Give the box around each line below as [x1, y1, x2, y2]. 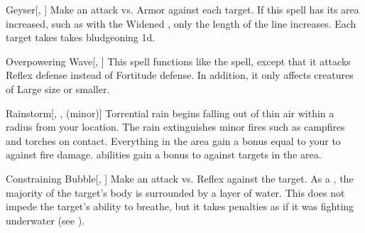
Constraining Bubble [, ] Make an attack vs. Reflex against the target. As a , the [6, 170, 354, 185]
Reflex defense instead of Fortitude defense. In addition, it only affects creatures [6, 67, 354, 82]
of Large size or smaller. [6, 81, 110, 96]
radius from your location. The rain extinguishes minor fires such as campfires [6, 119, 345, 134]
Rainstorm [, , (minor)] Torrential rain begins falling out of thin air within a [6, 105, 334, 120]
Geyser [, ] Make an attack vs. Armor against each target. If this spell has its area [6, 2, 359, 16]
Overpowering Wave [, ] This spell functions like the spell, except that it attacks [6, 53, 351, 68]
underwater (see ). [6, 212, 85, 227]
